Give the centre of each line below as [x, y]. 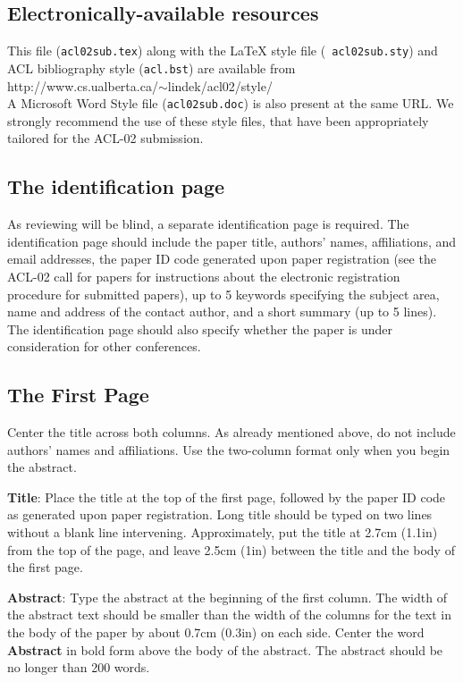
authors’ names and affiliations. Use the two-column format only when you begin [229, 449]
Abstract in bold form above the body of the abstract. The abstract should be [225, 649]
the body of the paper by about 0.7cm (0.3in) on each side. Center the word [216, 632]
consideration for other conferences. [104, 346]
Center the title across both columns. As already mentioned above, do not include [231, 432]
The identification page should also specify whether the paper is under [200, 328]
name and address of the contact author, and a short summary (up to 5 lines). [222, 312]
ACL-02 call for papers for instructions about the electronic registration [204, 276]
